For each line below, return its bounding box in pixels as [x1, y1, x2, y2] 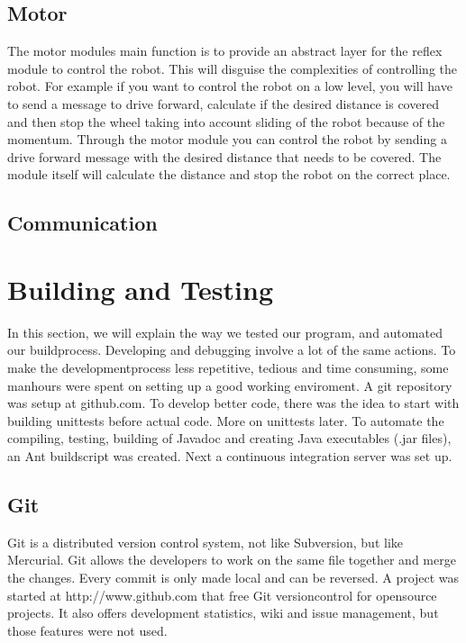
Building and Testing [7, 270, 273, 307]
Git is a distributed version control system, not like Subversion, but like [7, 532, 404, 551]
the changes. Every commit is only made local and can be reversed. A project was [7, 568, 460, 586]
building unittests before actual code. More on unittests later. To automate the [7, 411, 444, 430]
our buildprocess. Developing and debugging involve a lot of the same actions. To [7, 340, 456, 359]
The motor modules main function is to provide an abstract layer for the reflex [7, 41, 443, 60]
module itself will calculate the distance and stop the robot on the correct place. [7, 165, 451, 184]
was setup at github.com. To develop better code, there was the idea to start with [7, 394, 460, 412]
